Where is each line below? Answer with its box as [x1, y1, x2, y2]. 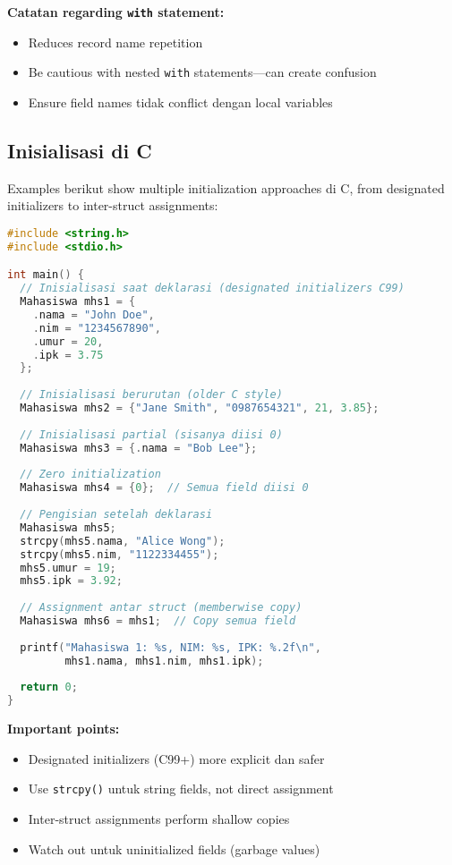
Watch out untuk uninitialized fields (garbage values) [28, 839, 320, 858]
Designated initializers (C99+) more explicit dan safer [28, 749, 325, 767]
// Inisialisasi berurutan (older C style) [20, 388, 283, 402]
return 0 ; [20, 681, 78, 694]
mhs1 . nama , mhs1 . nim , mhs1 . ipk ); [64, 654, 264, 667]
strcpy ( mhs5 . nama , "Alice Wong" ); [20, 534, 226, 547]
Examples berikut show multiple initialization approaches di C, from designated [7, 178, 445, 197]
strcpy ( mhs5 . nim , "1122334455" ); [20, 547, 219, 561]
